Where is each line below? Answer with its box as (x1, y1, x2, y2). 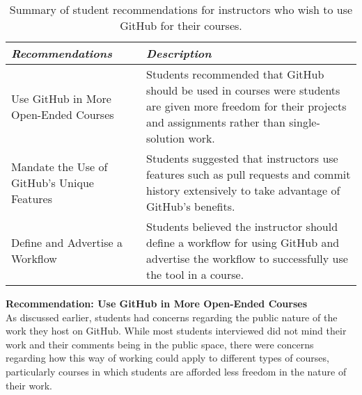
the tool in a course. (145, 266, 244, 282)
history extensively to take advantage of (145, 182, 340, 198)
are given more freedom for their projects (145, 98, 347, 114)
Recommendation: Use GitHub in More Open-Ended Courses (6, 296, 308, 310)
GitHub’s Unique (11, 174, 94, 191)
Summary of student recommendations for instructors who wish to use (9, 1, 353, 17)
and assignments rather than (145, 114, 285, 130)
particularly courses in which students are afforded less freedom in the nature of (6, 364, 347, 378)
